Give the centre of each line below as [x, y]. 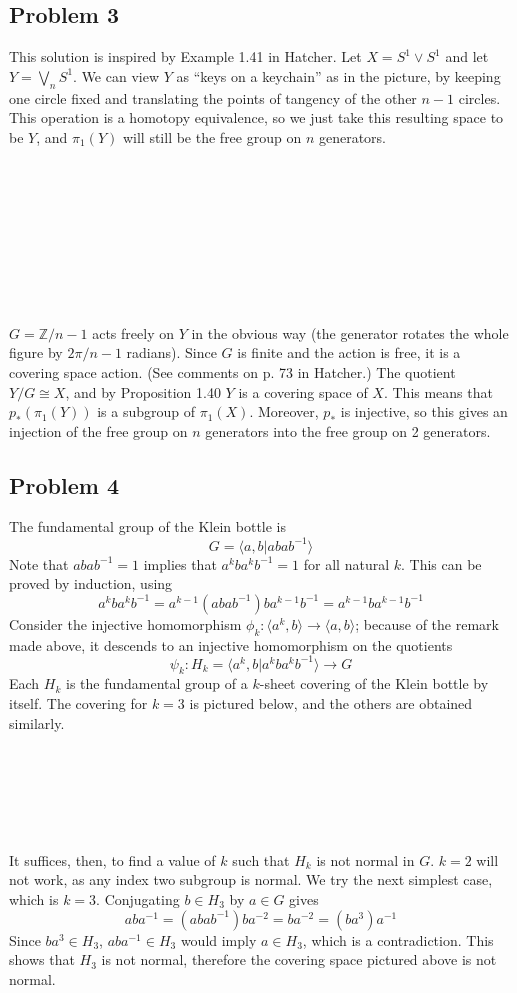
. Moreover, [284, 411]
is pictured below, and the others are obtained [331, 703]
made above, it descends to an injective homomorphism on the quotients [231, 644]
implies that [180, 563]
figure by [36, 352]
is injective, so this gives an [424, 411]
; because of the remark [427, 623]
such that [261, 859]
